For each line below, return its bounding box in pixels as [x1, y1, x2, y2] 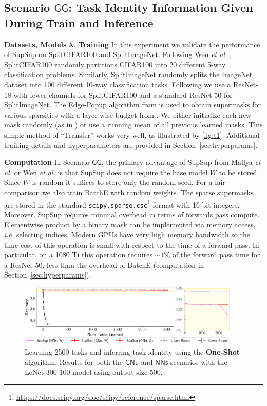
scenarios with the [170, 356, 227, 367]
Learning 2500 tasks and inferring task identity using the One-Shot [25, 346, 240, 357]
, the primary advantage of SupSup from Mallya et [101, 157, 261, 168]
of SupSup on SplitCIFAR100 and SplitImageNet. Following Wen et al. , [4, 49, 232, 60]
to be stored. [219, 167, 259, 177]
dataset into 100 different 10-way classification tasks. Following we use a [4, 79, 231, 89]
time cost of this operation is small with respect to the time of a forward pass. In [4, 239, 259, 250]
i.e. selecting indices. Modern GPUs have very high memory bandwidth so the [4, 229, 250, 239]
